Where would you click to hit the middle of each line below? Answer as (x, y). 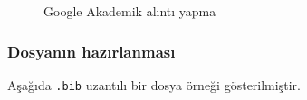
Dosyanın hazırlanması (91, 51)
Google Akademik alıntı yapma (130, 11)
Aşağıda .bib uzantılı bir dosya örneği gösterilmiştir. (154, 84)
